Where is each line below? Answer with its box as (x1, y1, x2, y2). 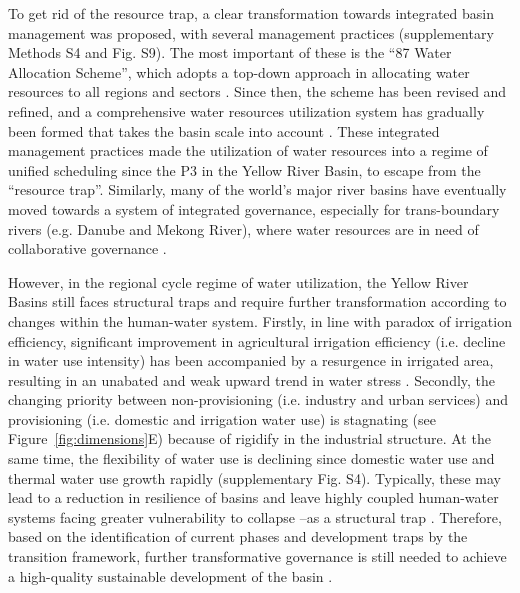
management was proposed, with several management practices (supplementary (8, 22, 494, 43)
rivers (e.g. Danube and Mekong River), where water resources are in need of (8, 218, 479, 239)
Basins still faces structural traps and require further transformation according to (8, 291, 507, 312)
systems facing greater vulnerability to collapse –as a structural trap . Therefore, (8, 506, 502, 527)
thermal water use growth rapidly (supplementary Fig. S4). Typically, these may (8, 467, 501, 488)
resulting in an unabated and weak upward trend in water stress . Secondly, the (8, 369, 496, 390)
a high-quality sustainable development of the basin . (8, 565, 333, 586)
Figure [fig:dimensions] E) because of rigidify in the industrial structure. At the (8, 428, 491, 449)
